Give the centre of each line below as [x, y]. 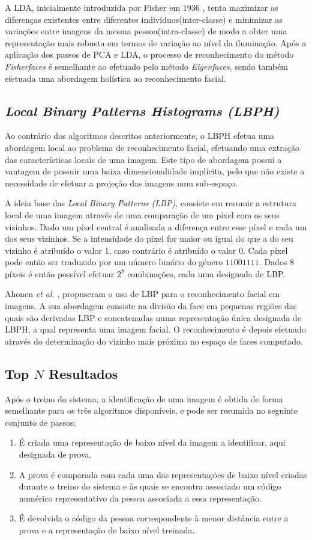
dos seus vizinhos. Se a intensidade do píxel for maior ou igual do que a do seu [149, 238]
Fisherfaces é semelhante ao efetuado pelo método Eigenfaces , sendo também [146, 66]
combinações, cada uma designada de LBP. [206, 273]
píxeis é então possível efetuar [60, 273]
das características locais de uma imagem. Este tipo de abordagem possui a [143, 159]
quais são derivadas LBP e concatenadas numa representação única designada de [153, 317]
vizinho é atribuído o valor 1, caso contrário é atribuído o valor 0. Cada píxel [146, 250]
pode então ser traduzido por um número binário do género [114, 262]
